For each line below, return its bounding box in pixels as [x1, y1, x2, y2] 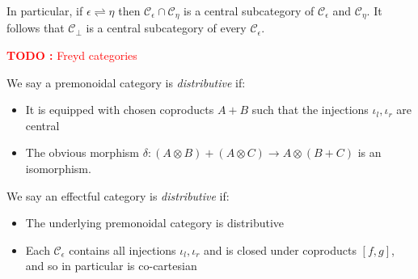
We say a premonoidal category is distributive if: [6, 74, 246, 91]
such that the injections [251, 101, 369, 118]
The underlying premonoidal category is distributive [25, 214, 285, 231]
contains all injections [69, 241, 176, 258]
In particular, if [6, 2, 83, 19]
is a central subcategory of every [86, 19, 247, 36]
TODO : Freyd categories [6, 47, 137, 64]
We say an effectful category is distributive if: [6, 187, 230, 204]
